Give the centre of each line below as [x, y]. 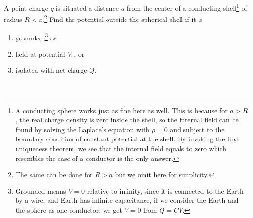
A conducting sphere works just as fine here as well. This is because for [121, 110]
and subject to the [197, 129]
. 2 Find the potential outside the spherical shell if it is [122, 18]
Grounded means [41, 190]
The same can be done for [54, 174]
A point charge [26, 8]
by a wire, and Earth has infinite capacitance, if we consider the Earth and [127, 200]
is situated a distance [87, 8]
